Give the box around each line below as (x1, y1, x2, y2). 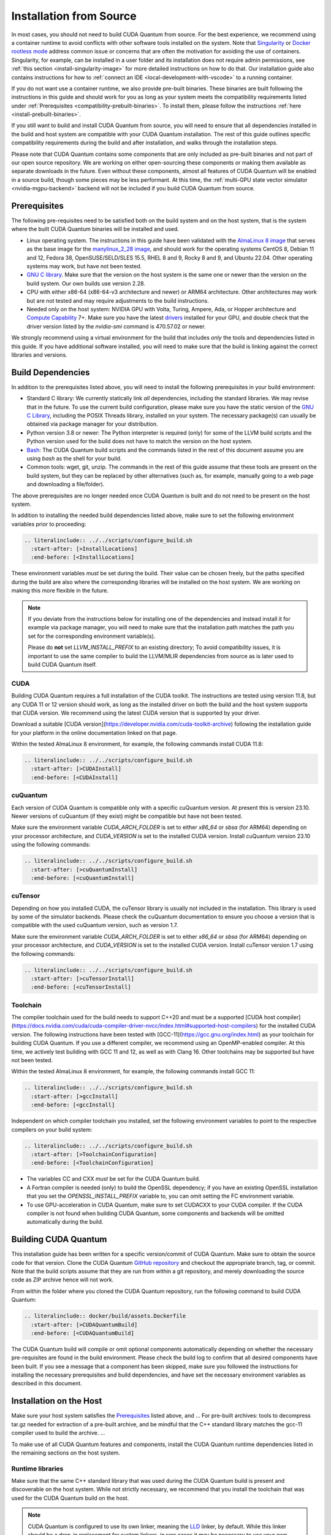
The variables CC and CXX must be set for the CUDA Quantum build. (26, 1175, 200, 1183)
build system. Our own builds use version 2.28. (26, 279, 145, 287)
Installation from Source (11, 9, 137, 23)
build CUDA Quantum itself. (28, 661, 97, 668)
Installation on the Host (11, 1396, 102, 1406)
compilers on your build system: (11, 1125, 93, 1133)
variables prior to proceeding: (11, 520, 86, 527)
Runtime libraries (11, 1464, 64, 1473)
